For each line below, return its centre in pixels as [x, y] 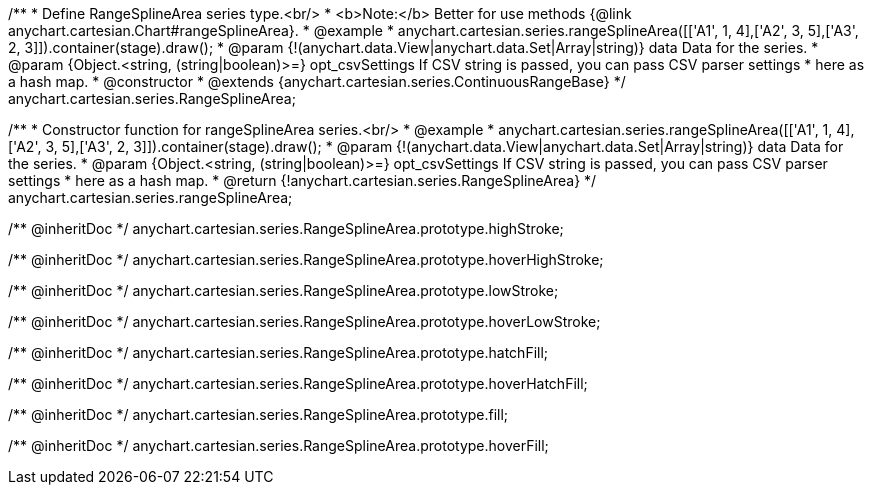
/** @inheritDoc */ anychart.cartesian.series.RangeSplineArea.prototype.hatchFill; [278, 352]
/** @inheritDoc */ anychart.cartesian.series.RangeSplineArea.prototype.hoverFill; [278, 445]
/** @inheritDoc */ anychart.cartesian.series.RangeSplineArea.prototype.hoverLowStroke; [304, 321]
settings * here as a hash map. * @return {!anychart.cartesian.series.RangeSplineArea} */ [302, 180]
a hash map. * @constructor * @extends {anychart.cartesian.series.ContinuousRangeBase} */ [317, 81]
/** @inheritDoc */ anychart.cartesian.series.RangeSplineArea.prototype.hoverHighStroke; [306, 259]
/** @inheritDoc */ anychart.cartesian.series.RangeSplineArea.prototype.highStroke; [286, 228]
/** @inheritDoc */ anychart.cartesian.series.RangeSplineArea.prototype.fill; [258, 414]
